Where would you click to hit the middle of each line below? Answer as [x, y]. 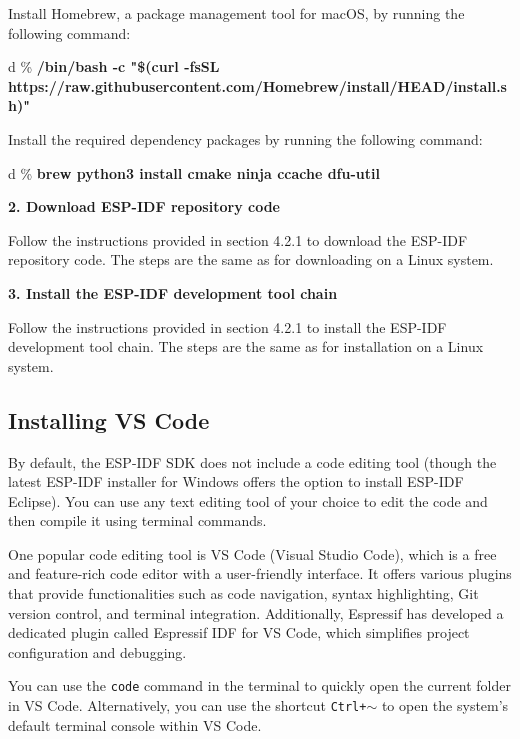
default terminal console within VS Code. [135, 724]
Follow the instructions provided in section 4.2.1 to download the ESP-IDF [238, 239]
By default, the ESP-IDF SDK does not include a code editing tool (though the [252, 461]
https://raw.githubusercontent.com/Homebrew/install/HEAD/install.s [257, 85]
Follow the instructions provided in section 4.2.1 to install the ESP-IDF [227, 326]
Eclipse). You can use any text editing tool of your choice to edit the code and [248, 500]
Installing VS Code [109, 419]
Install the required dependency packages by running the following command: [245, 138]
